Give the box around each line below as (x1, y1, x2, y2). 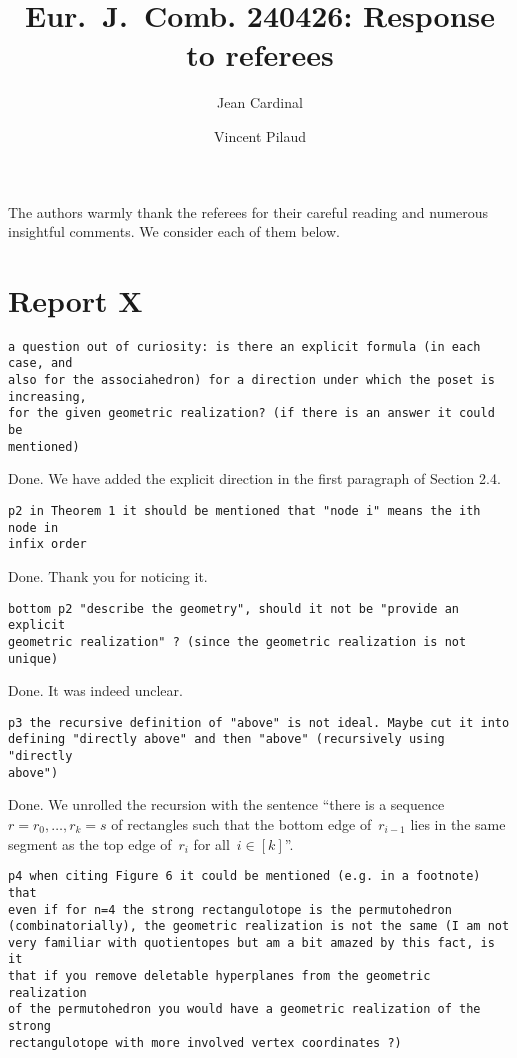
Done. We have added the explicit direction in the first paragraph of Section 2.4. (8, 468, 501, 489)
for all (193, 833, 230, 854)
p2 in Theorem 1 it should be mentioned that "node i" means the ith (8, 504, 481, 518)
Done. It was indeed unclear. (8, 680, 183, 701)
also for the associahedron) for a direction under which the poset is (8, 373, 495, 388)
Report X (8, 279, 143, 320)
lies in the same (410, 814, 506, 834)
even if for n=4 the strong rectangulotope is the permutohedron (8, 902, 452, 917)
